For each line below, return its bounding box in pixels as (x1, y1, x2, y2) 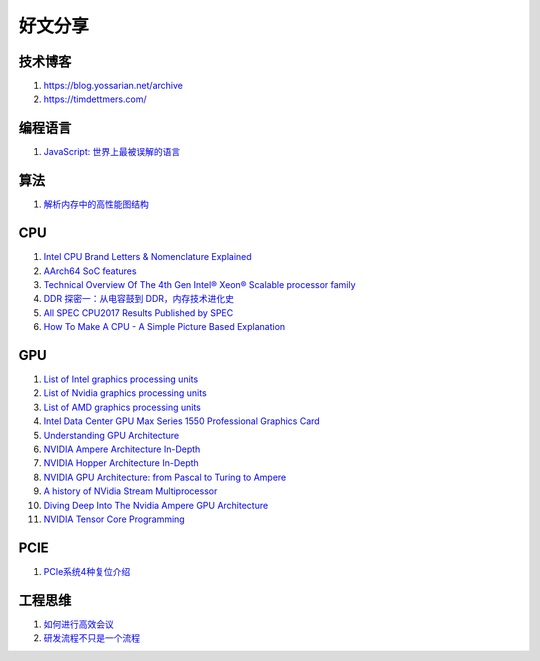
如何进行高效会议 (43, 618, 114, 630)
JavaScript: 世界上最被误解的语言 (43, 146, 181, 158)
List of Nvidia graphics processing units (43, 387, 207, 399)
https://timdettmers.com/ (43, 93, 147, 105)
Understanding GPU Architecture (43, 429, 180, 441)
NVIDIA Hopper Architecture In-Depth (43, 457, 199, 469)
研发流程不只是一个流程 (43, 632, 140, 644)
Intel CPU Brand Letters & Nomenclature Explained (43, 251, 252, 263)
